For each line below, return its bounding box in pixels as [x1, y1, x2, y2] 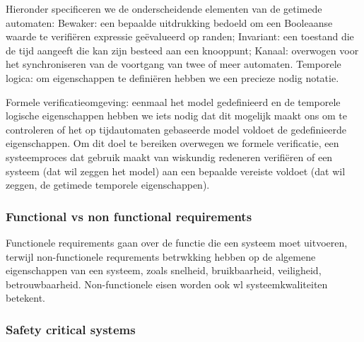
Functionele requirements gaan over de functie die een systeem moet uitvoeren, [6, 235, 348, 249]
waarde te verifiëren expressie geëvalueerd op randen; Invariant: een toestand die [6, 29, 354, 44]
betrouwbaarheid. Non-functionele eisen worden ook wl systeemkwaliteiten [6, 276, 328, 291]
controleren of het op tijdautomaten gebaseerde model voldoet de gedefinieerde [6, 122, 347, 136]
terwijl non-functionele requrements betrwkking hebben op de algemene [6, 249, 316, 264]
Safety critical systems [6, 320, 136, 338]
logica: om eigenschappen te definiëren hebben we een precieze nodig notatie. [6, 70, 339, 85]
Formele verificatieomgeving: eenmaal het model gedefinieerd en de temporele [6, 94, 341, 109]
